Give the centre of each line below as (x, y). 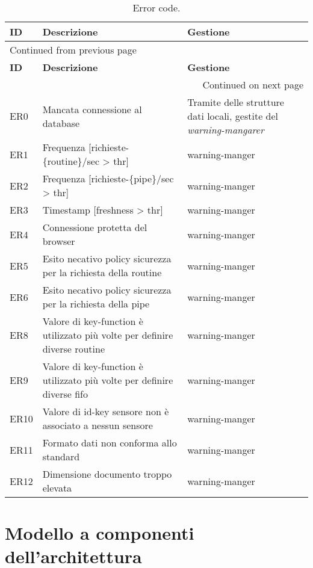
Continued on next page (253, 85)
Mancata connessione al (92, 109)
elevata (57, 488)
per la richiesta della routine (102, 272)
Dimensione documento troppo (107, 474)
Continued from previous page (73, 50)
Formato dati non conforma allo (110, 443)
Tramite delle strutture (236, 102)
